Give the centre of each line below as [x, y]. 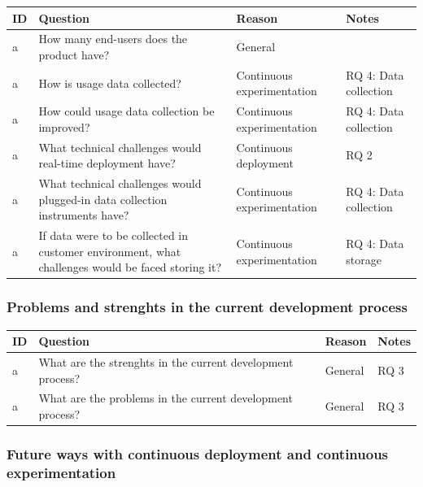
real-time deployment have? [107, 163]
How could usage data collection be [126, 111]
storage [364, 259]
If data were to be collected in [113, 235]
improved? [64, 126]
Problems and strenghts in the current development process [207, 307]
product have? [74, 54]
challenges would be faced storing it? [130, 267]
